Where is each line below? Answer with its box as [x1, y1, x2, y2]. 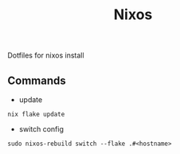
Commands [7, 73, 67, 87]
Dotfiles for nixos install [7, 50, 84, 61]
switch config [18, 124, 65, 133]
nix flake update [7, 110, 65, 118]
